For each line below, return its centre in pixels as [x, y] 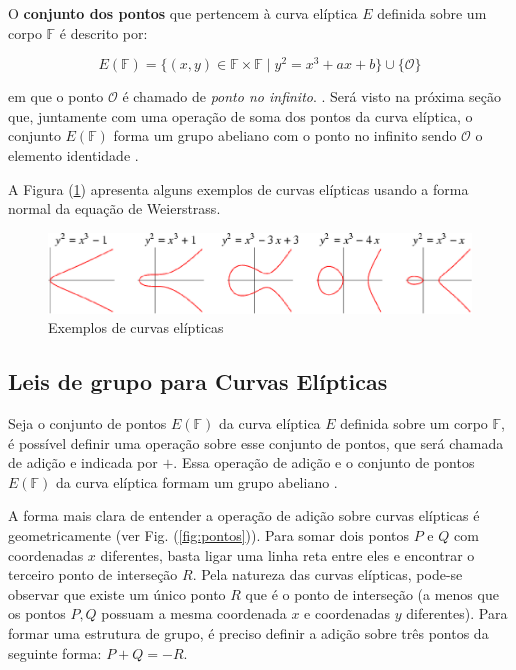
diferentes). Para [457, 613]
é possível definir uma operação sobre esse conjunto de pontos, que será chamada [256, 442]
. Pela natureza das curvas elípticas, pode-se [327, 574]
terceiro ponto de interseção [93, 574]
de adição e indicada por [83, 462]
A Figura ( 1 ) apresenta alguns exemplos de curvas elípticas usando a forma [238, 188]
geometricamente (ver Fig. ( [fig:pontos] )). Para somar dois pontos [209, 535]
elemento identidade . [73, 155]
